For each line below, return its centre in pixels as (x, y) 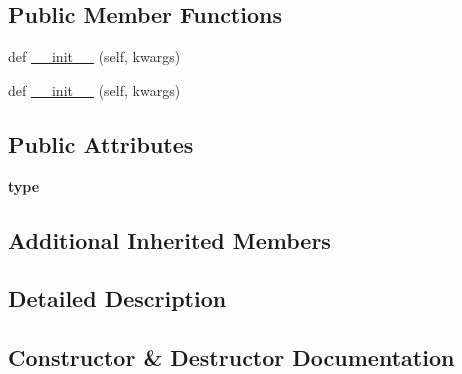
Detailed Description (117, 298)
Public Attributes (101, 143)
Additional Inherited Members (169, 239)
